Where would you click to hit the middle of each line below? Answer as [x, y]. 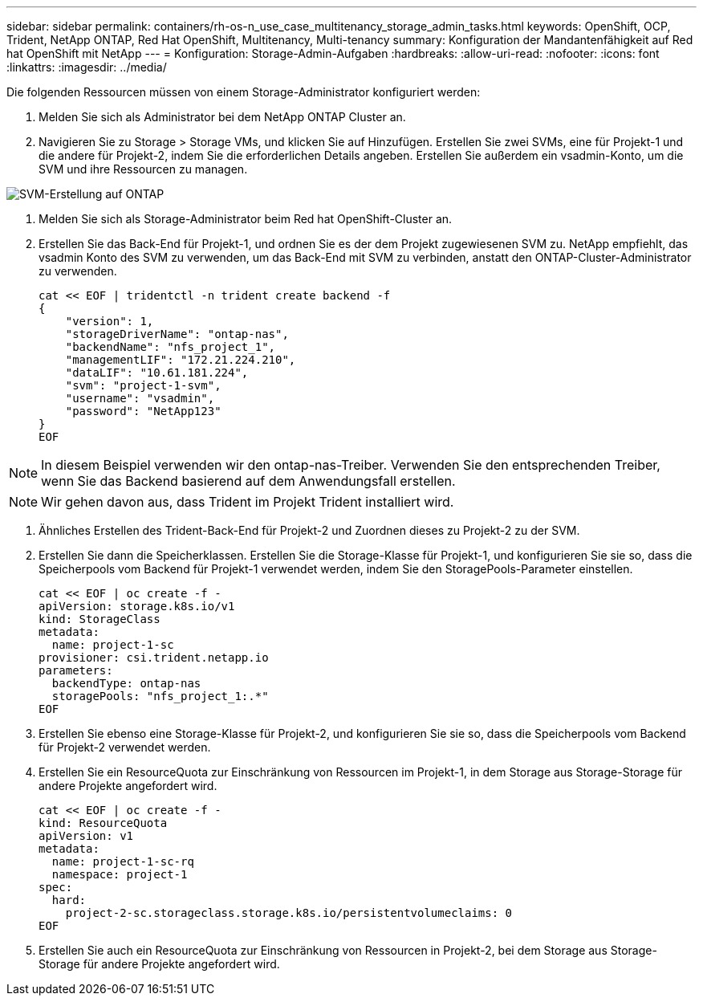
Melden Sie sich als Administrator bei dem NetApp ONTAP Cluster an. [222, 117]
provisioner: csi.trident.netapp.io [154, 658]
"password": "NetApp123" [143, 411]
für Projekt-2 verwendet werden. [125, 747]
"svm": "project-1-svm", [143, 385]
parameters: [76, 670]
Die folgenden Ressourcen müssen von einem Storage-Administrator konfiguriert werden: [244, 92]
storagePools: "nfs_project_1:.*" [160, 696]
